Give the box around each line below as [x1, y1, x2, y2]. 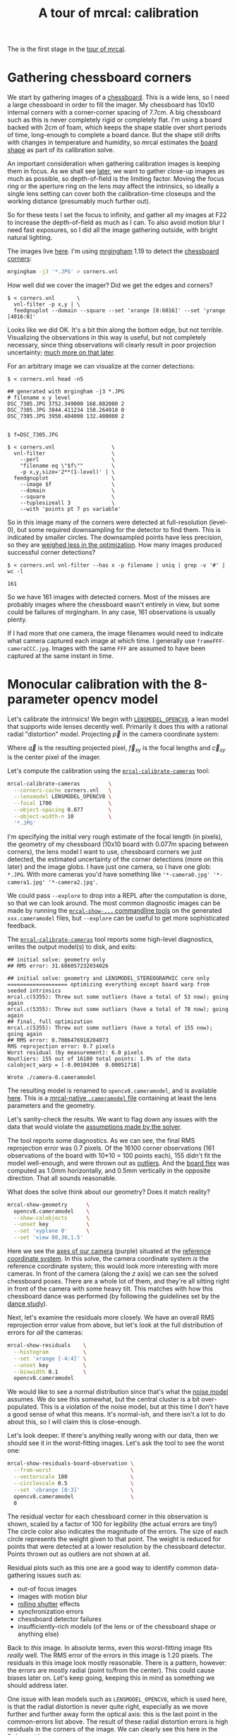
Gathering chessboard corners [7, 69, 192, 86]
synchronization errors [17, 1608, 84, 1616]
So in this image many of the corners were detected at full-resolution [7, 518, 208, 526]
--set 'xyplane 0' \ [13, 1228, 90, 1235]
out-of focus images [17, 1585, 78, 1593]
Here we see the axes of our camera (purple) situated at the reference [7, 1247, 212, 1255]
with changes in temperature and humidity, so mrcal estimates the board [7, 138, 218, 146]
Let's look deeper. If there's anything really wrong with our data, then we [7, 1431, 219, 1440]
